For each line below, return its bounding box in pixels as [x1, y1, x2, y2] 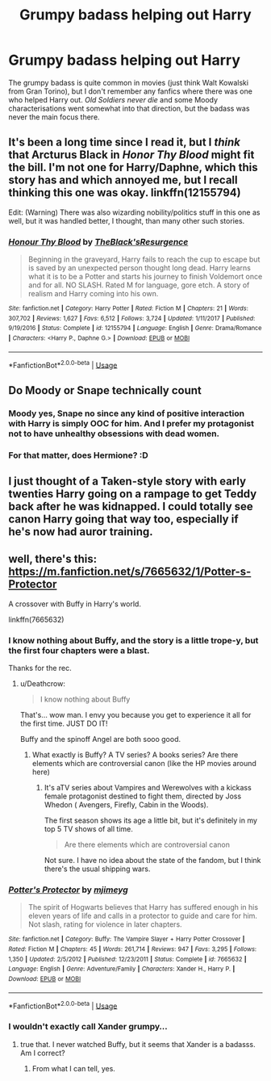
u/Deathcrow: [19, 679, 66, 689]
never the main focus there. [8, 111, 100, 122]
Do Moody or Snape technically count [8, 383, 202, 397]
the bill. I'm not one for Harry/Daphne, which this [8, 161, 258, 174]
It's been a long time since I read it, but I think [8, 136, 240, 149]
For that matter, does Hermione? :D [8, 450, 149, 461]
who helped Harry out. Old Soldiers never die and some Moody [8, 94, 219, 104]
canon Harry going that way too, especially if [8, 512, 240, 526]
